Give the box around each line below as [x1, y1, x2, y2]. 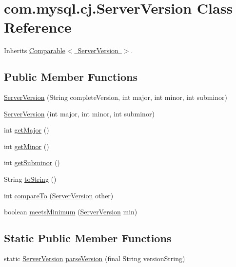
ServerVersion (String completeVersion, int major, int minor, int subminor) [4, 92, 227, 102]
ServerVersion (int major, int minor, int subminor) [4, 108, 155, 118]
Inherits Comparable [4, 45, 65, 56]
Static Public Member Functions [4, 230, 172, 246]
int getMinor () [4, 141, 49, 151]
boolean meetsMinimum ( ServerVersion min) [4, 207, 138, 217]
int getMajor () [4, 125, 49, 135]
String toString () [4, 174, 57, 184]
